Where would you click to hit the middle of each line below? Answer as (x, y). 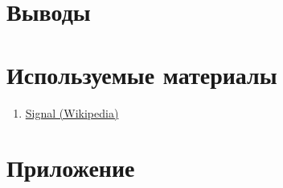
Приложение (71, 168)
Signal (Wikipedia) (72, 112)
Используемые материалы (142, 74)
